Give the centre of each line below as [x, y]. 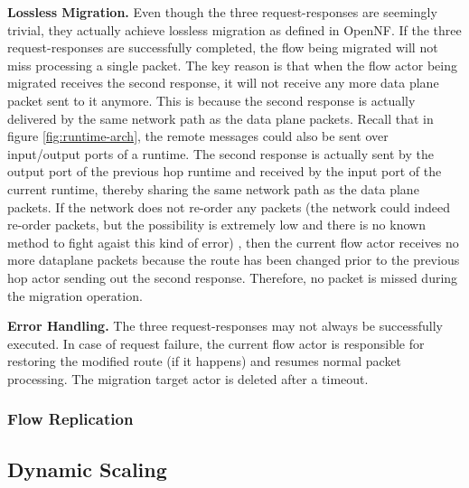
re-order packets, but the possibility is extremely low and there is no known [216, 225]
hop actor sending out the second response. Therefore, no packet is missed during [233, 277]
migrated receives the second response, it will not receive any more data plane [223, 83]
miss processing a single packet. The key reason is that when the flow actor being [232, 65]
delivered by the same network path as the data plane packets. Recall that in [220, 118]
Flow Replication [70, 419]
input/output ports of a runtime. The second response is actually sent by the [220, 153]
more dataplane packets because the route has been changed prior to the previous [234, 260]
